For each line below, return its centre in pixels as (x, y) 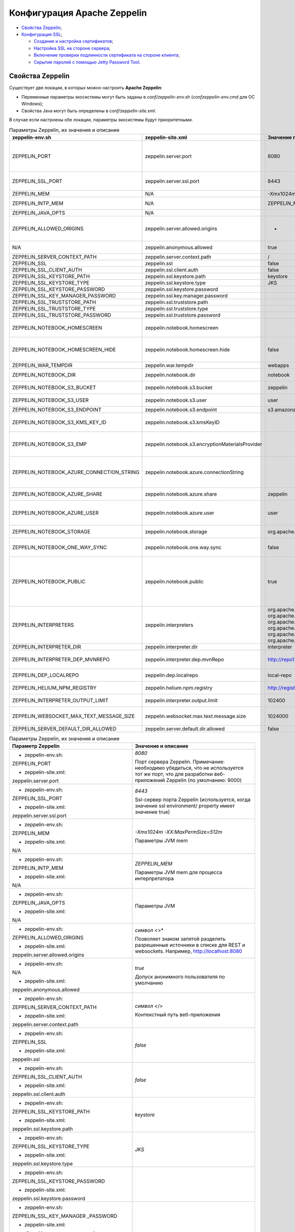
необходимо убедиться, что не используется (189, 768)
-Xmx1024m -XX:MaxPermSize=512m (178, 832)
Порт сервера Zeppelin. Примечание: (180, 762)
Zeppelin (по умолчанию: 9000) (204, 780)
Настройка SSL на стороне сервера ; (72, 48)
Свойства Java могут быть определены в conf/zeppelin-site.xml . (89, 110)
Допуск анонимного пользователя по (180, 977)
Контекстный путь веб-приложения (178, 1015)
